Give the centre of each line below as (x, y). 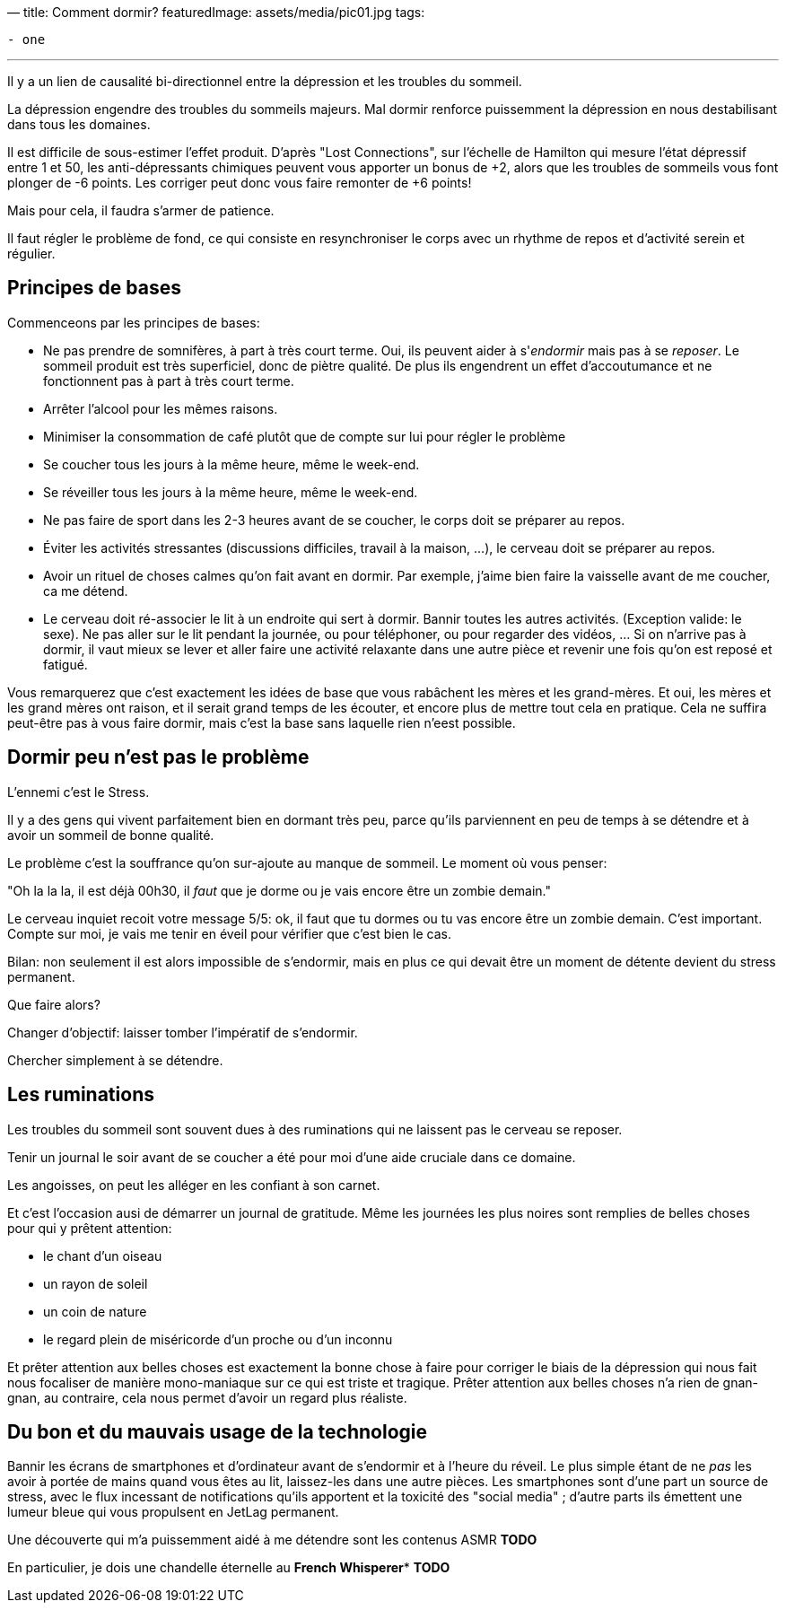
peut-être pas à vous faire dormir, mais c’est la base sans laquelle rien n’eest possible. (262, 722)
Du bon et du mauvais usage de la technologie (218, 1431)
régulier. (31, 254)
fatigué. (65, 664)
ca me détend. (86, 591)
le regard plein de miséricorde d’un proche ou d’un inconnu (218, 1339)
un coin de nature (95, 1311)
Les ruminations (81, 1095)
